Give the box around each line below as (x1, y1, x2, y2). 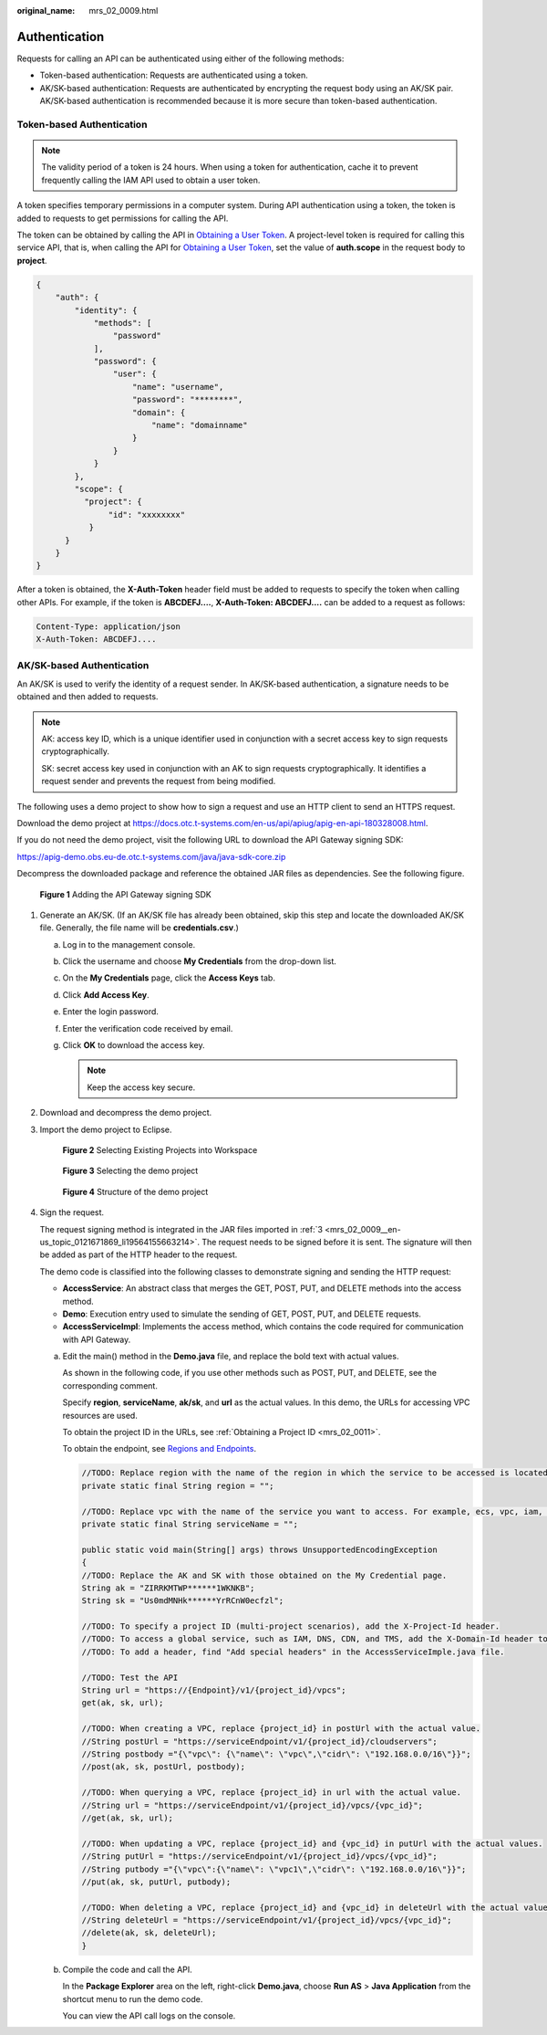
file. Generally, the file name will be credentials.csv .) (39, 922, 239, 933)
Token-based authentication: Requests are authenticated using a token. (39, 69, 309, 81)
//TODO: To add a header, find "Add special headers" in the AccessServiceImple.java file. (81, 1646, 505, 1657)
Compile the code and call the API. (62, 1964, 193, 1975)
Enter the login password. (62, 1006, 160, 1017)
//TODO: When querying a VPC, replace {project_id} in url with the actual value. (81, 1788, 462, 1798)
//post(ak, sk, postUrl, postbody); (81, 1762, 246, 1772)
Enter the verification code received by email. (62, 1023, 233, 1033)
